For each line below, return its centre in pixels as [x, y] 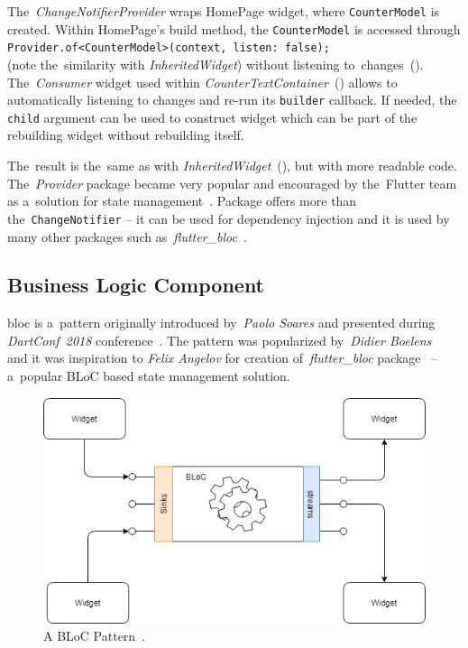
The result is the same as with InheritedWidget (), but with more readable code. [232, 166]
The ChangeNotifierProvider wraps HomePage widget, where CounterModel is [224, 11]
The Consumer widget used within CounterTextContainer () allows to [202, 82]
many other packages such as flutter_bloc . [127, 236]
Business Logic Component [136, 285]
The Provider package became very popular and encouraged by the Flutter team [232, 183]
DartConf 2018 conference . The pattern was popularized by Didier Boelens [220, 340]
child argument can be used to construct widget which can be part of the [212, 117]
